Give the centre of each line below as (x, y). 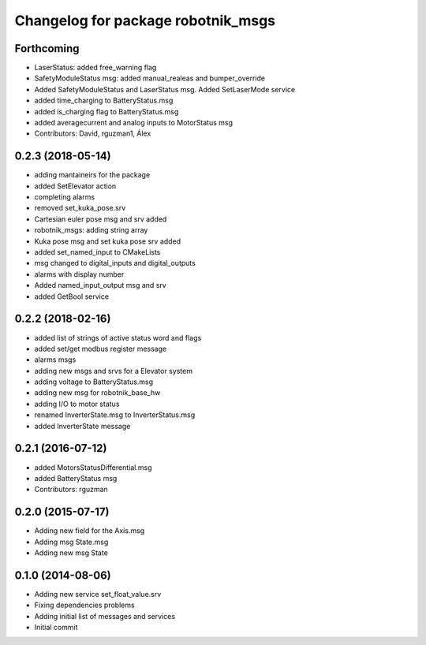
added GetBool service (72, 296)
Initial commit (56, 628)
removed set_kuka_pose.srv (80, 208)
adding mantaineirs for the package (92, 175)
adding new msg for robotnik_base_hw (97, 393)
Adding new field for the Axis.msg (90, 531)
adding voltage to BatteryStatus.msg (94, 382)
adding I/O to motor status (77, 404)
